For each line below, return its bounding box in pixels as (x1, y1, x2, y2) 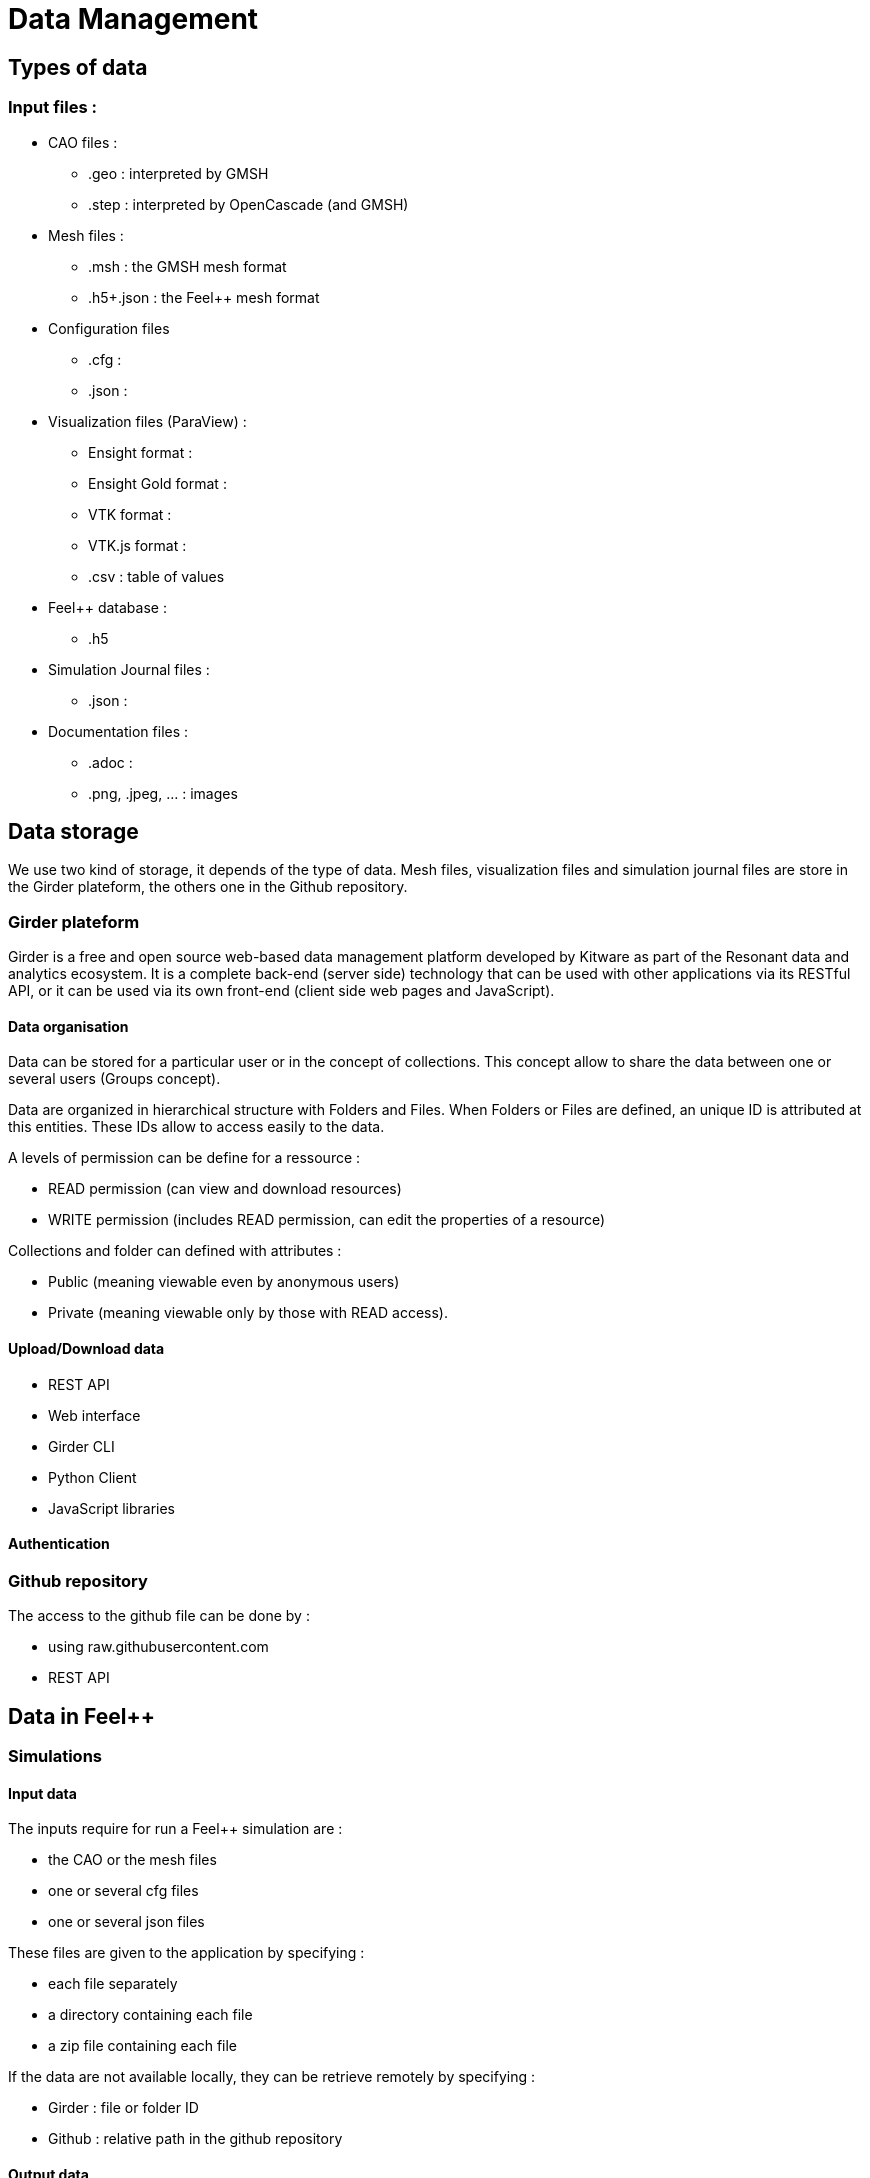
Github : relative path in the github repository (48, 2130, 343, 2148)
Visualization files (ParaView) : (48, 412, 247, 430)
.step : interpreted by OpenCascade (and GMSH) (88, 195, 409, 213)
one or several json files (48, 1913, 205, 1931)
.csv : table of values (88, 567, 225, 585)
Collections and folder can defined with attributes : (8, 1242, 342, 1260)
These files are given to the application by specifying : (8, 1944, 365, 1962)
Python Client (48, 1468, 137, 1486)
